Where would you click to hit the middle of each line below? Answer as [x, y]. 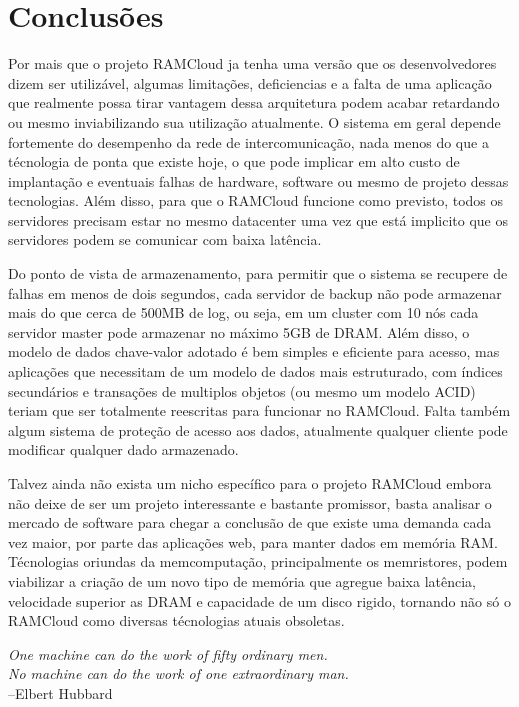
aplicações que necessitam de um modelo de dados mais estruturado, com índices [255, 371]
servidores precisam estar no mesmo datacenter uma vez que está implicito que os [258, 219]
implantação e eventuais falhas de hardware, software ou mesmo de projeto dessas [258, 180]
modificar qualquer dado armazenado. [123, 449]
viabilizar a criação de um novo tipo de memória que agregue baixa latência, [242, 580]
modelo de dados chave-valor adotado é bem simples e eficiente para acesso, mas [254, 351]
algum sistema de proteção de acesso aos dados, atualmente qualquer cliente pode [258, 429]
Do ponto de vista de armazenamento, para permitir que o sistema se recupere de [258, 273]
